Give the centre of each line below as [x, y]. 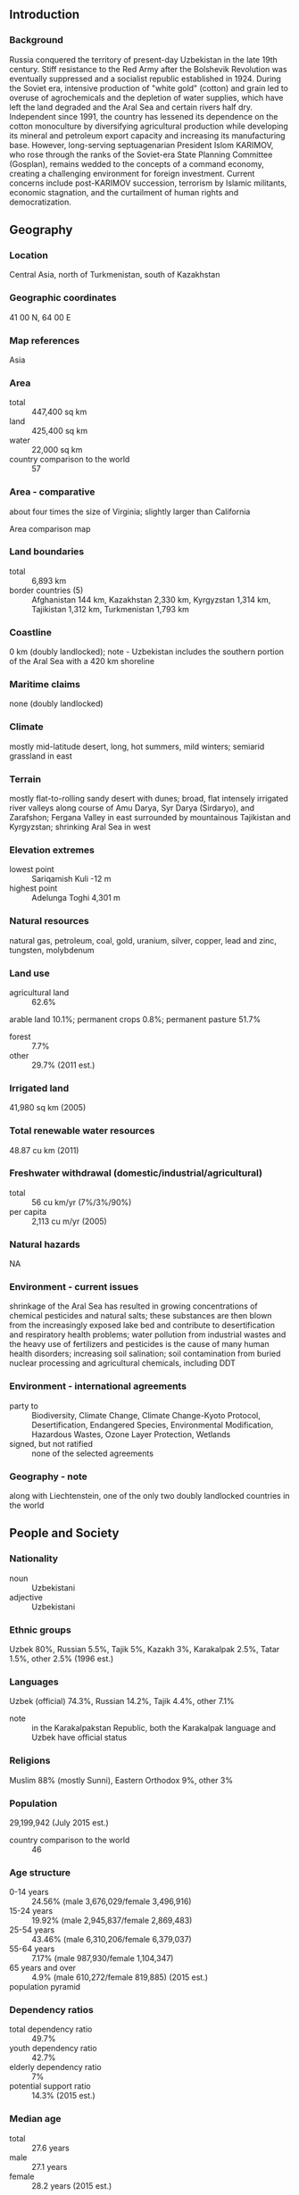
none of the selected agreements [93, 1453]
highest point [33, 888]
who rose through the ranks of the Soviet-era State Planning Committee [141, 154]
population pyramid [45, 1987]
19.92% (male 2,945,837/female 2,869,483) [112, 1921]
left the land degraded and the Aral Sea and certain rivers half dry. [131, 107]
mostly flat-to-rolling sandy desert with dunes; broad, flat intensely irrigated [149, 799]
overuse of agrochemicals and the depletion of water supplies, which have [146, 97]
